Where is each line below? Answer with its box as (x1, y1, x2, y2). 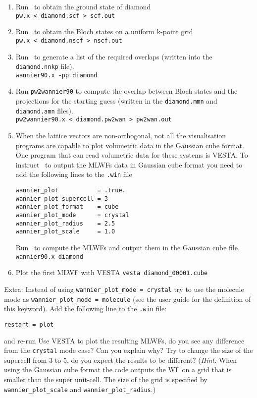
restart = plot (4, 321, 54, 328)
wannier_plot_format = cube (15, 203, 119, 211)
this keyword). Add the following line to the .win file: (4, 303, 167, 314)
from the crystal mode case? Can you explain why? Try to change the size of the (4, 345, 253, 355)
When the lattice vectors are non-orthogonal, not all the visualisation (15, 130, 226, 141)
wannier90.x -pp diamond (15, 71, 98, 79)
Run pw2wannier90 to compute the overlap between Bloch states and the (15, 86, 238, 96)
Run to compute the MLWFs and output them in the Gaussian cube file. (15, 242, 240, 252)
